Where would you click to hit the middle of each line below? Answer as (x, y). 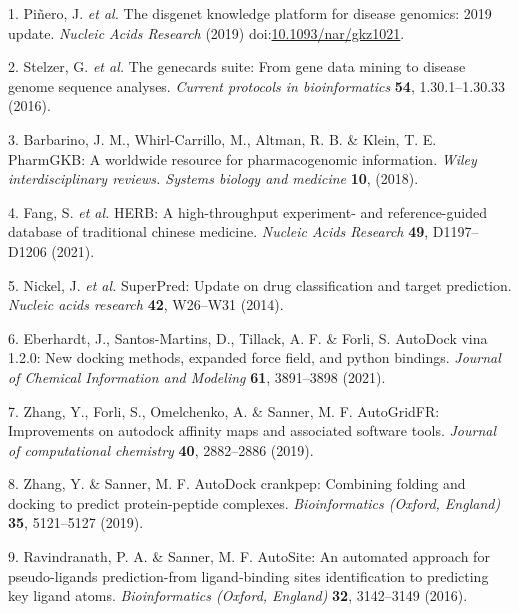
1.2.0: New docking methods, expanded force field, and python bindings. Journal (254, 357)
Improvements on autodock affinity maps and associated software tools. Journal (252, 430)
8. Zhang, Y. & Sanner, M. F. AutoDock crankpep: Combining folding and (237, 483)
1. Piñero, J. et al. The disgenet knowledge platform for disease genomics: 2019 (250, 13)
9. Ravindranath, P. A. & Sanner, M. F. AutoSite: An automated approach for (249, 556)
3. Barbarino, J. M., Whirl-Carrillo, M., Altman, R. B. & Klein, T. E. (222, 138)
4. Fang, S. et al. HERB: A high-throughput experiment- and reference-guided (247, 211)
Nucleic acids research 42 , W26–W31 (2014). (146, 304)
